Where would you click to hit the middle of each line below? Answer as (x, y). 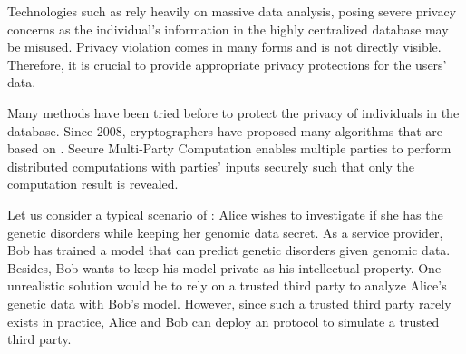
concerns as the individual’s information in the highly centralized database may (228, 29)
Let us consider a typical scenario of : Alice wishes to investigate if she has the (225, 214)
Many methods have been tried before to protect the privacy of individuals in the (233, 112)
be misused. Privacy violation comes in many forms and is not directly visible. (224, 47)
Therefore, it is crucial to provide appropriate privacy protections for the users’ (227, 64)
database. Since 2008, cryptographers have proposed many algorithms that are (225, 130)
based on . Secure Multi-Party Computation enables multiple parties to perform (229, 148)
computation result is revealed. (93, 184)
